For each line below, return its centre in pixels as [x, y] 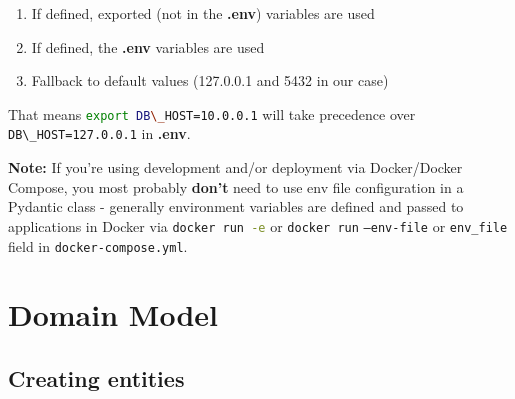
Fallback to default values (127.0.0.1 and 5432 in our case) [210, 80]
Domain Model [113, 314]
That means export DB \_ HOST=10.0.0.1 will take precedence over [212, 113]
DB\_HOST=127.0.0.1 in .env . [99, 133]
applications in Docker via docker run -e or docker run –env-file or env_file [258, 225]
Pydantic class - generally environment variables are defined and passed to [236, 206]
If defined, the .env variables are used [148, 46]
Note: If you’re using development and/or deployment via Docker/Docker [235, 167]
